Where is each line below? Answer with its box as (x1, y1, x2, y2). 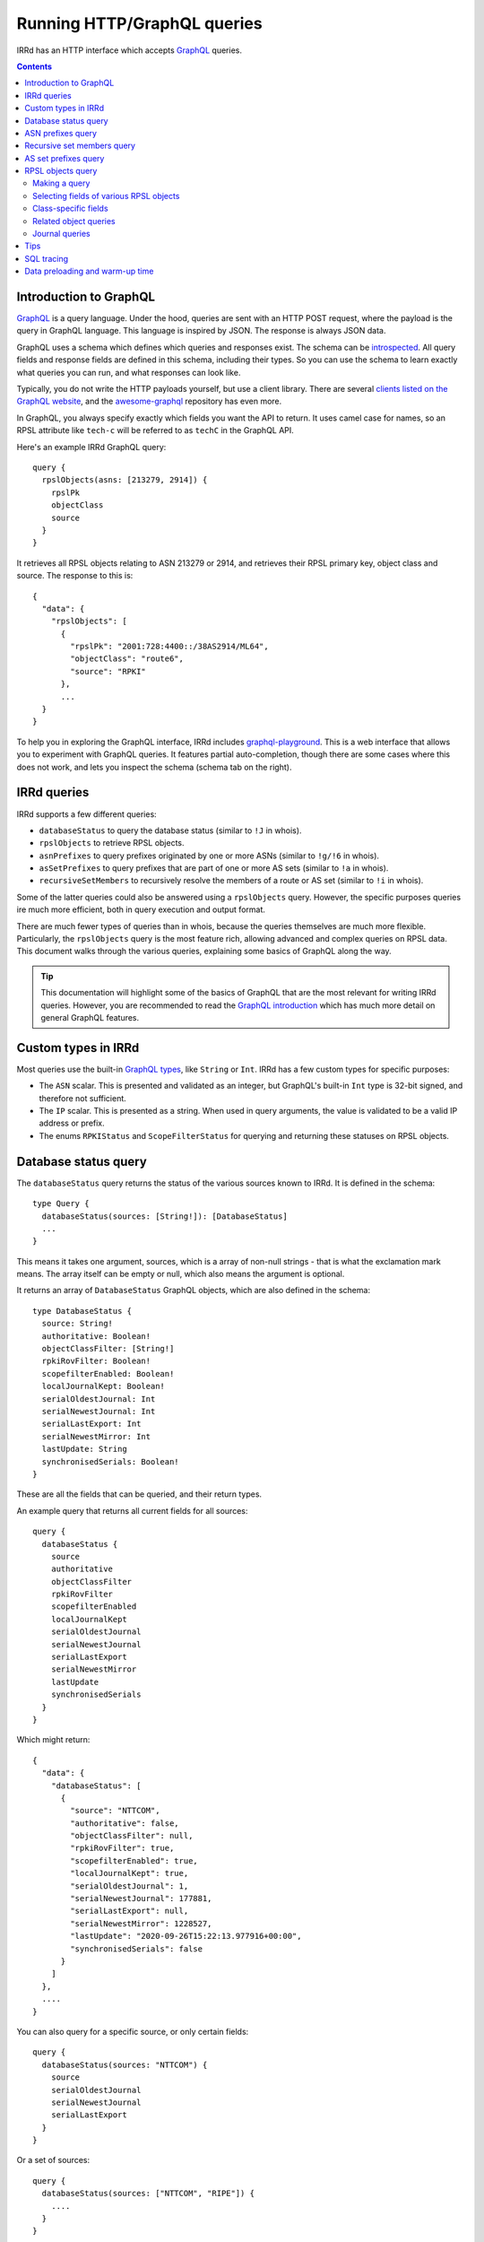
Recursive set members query (24, 140, 136, 152)
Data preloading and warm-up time (24, 265, 154, 277)
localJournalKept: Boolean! (41, 1381, 166, 1392)
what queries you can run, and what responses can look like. (16, 367, 241, 378)
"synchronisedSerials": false (70, 1943, 203, 1954)
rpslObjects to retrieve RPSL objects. (39, 838, 185, 848)
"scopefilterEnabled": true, (70, 1855, 199, 1865)
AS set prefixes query (24, 152, 105, 163)
